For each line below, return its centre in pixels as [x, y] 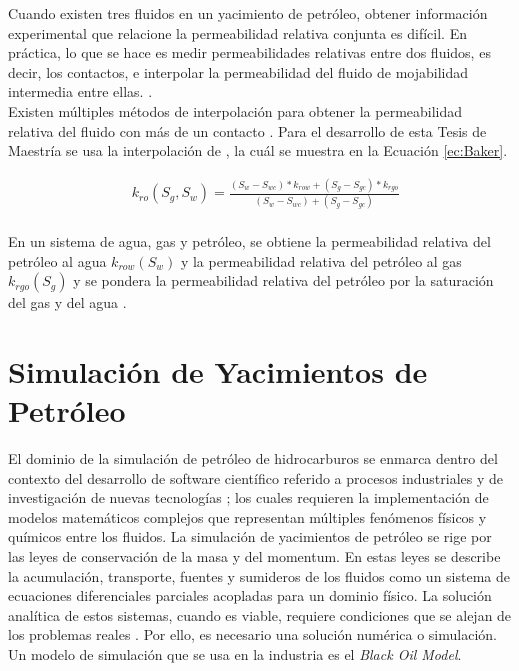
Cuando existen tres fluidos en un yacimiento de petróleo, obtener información [248, 13]
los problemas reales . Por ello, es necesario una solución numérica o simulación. [252, 634]
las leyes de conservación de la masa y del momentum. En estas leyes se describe [254, 556]
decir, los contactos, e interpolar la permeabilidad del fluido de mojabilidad [238, 71]
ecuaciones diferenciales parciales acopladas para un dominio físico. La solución [250, 595]
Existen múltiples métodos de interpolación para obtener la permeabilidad [235, 110]
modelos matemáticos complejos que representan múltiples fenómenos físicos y [247, 516]
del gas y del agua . [67, 302]
